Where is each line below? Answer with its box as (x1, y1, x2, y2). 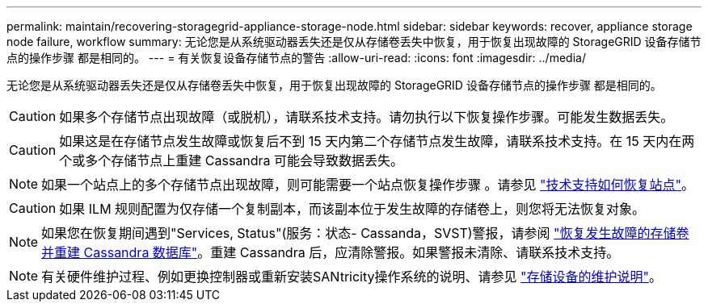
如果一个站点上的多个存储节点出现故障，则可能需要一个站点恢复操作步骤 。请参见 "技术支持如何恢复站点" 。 (41, 177, 695, 193)
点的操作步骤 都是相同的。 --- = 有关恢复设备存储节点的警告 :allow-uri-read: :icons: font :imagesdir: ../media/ (6, 51, 586, 65)
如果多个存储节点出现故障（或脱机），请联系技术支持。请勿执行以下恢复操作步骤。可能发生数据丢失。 (59, 109, 674, 125)
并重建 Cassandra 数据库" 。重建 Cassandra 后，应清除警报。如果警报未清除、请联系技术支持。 (41, 244, 620, 260)
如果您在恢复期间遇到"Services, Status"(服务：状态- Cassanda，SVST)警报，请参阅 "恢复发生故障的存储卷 (41, 225, 689, 241)
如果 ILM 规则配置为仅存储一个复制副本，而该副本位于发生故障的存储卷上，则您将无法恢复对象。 (59, 201, 646, 217)
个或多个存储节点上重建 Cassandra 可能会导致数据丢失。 (59, 152, 404, 169)
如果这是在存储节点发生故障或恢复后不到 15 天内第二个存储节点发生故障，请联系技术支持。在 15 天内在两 (59, 133, 695, 149)
